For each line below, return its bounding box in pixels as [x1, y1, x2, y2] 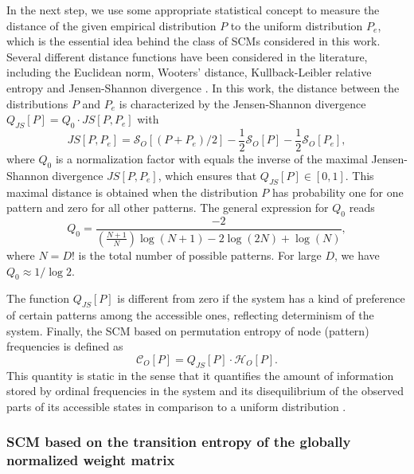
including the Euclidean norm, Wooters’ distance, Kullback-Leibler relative [6, 64, 372, 80]
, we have [334, 246, 380, 263]
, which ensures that [158, 166, 257, 183]
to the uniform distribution [230, 17, 363, 33]
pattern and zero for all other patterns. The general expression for [6, 199, 329, 216]
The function [6, 290, 69, 307]
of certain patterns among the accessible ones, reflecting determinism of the [6, 307, 374, 323]
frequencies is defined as [6, 338, 123, 355]
